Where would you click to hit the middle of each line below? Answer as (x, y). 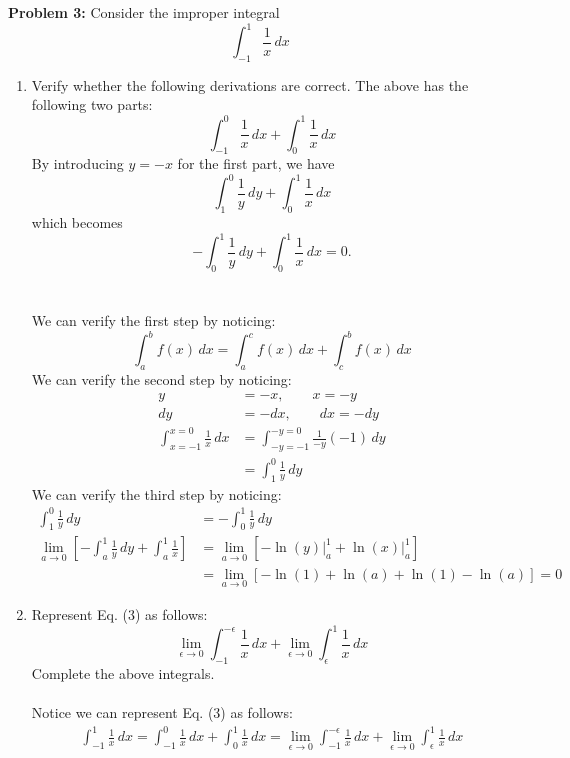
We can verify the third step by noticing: (156, 493)
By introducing (77, 163)
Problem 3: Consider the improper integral (144, 12)
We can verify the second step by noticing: (161, 379)
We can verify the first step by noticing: (153, 320)
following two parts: (92, 104)
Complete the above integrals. (123, 672)
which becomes (77, 222)
